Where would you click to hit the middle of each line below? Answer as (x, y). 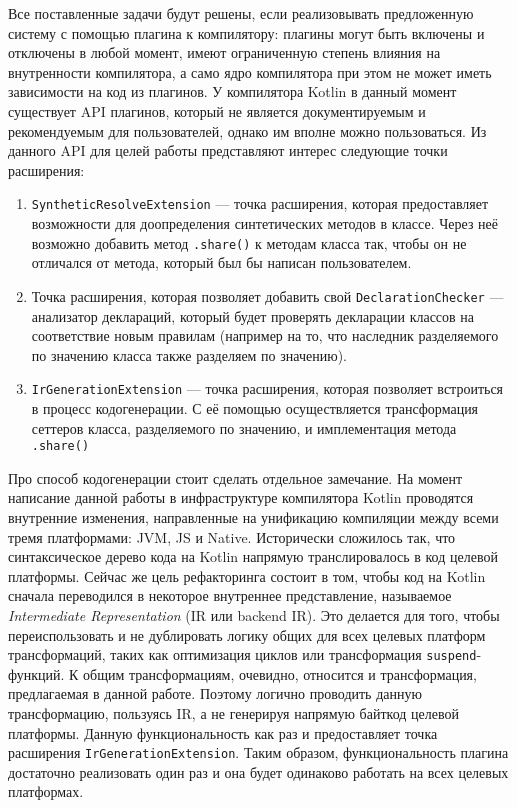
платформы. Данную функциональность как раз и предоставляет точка (223, 732)
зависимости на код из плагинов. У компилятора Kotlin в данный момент (232, 91)
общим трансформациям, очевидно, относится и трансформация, (280, 673)
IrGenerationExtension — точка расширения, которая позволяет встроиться (267, 388)
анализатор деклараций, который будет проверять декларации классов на (253, 315)
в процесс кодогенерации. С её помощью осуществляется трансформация (255, 407)
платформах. (46, 791)
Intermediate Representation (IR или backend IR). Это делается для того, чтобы (254, 614)
